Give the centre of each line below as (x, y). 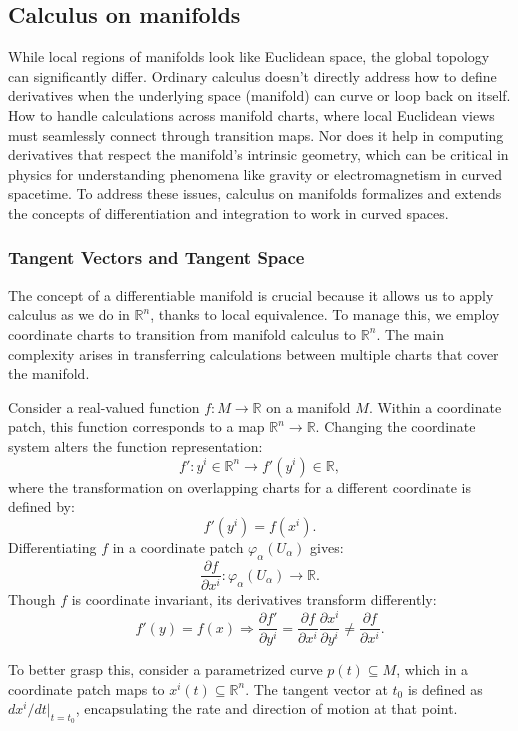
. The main (410, 333)
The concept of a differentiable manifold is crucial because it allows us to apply (251, 294)
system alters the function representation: (135, 445)
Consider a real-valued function (104, 406)
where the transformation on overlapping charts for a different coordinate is (239, 486)
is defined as (445, 688)
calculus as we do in (69, 314)
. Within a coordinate (435, 406)
